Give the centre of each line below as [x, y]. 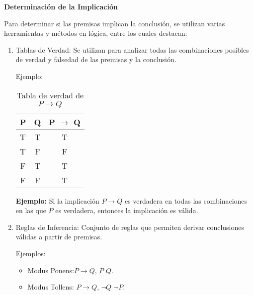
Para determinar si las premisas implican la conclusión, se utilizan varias [115, 23]
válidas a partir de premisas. [59, 237]
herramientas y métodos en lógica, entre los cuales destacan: [96, 33]
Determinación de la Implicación [61, 6]
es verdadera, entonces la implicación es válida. [127, 210]
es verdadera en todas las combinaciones [186, 200]
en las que [31, 210]
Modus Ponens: [51, 270]
